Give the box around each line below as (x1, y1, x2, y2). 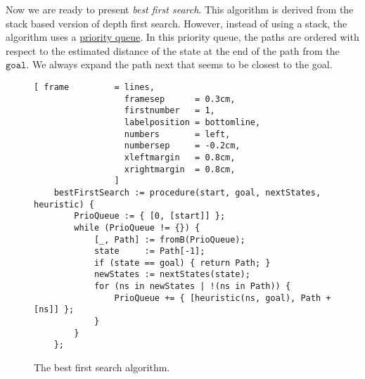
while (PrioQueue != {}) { (74, 222, 200, 233)
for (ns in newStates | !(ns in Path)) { (94, 281, 291, 292)
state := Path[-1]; (94, 246, 205, 257)
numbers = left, (124, 129, 231, 139)
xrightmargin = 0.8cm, (124, 164, 236, 174)
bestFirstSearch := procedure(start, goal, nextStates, (53, 187, 321, 198)
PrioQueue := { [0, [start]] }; (74, 211, 226, 221)
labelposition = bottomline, (124, 117, 261, 127)
